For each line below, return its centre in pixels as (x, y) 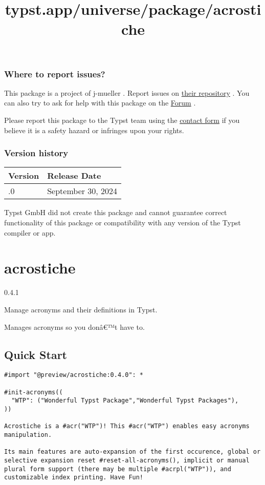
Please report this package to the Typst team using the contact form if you (122, 120)
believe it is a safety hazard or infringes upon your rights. (94, 130)
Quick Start (36, 354)
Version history (36, 153)
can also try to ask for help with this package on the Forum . (100, 103)
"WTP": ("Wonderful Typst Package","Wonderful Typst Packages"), (125, 401)
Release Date (74, 176)
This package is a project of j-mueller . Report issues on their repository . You (127, 92)
